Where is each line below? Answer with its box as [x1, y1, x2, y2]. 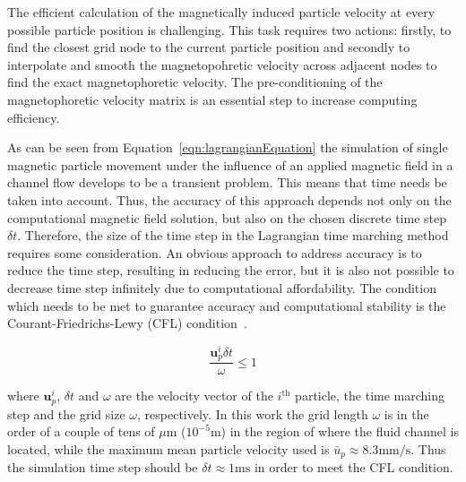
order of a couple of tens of [7, 422, 155, 441]
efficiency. [7, 108, 60, 126]
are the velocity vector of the [115, 386, 273, 405]
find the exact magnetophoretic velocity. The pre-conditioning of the [7, 73, 383, 91]
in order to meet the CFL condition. [254, 458, 453, 477]
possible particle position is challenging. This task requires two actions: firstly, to [7, 20, 452, 39]
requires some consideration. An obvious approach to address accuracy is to [7, 243, 422, 262]
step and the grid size [7, 404, 125, 423]
